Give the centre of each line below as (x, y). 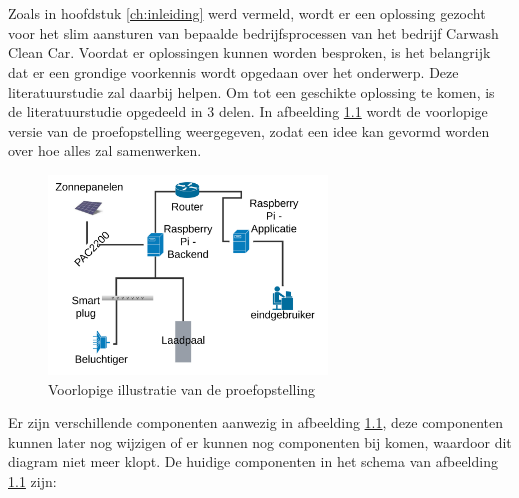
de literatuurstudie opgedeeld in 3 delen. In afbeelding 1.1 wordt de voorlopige (248, 111)
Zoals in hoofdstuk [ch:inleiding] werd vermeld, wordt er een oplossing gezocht (247, 13)
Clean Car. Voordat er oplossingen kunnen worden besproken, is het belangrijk (249, 52)
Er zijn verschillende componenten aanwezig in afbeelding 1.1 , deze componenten (256, 422)
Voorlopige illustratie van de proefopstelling (182, 388)
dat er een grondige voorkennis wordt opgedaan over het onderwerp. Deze (233, 71)
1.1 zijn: (32, 481)
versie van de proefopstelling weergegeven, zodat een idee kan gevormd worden (249, 130)
